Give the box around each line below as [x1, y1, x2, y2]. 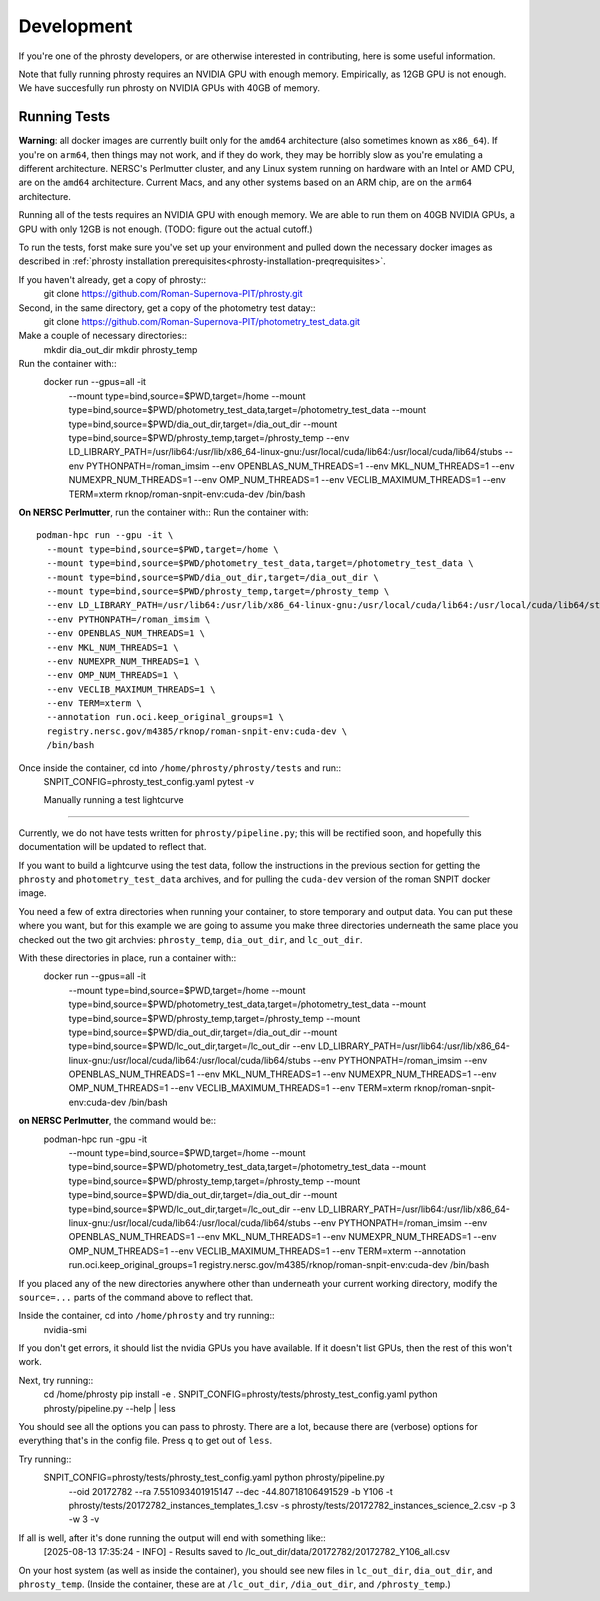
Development [18, 15, 133, 37]
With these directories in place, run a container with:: [18, 951, 237, 964]
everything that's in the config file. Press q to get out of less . [18, 1435, 273, 1447]
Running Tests [18, 108, 110, 125]
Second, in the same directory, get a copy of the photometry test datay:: [18, 301, 316, 314]
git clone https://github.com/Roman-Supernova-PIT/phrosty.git [43, 288, 304, 300]
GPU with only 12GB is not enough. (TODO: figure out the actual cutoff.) [18, 223, 314, 235]
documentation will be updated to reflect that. [18, 841, 207, 853]
